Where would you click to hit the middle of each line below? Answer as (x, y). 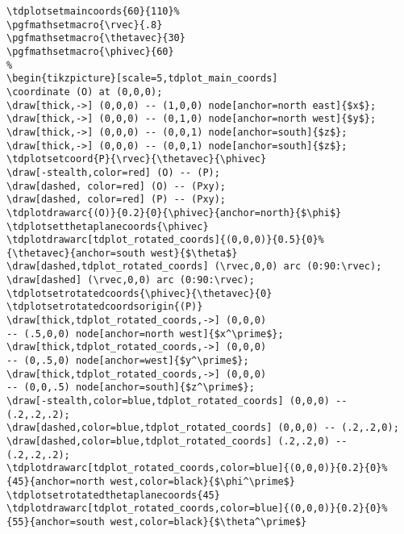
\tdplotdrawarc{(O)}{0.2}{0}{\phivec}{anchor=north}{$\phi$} (174, 213)
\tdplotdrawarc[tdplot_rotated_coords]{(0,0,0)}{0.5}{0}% (165, 240)
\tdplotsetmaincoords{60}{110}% (93, 11)
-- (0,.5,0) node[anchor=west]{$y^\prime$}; (128, 361)
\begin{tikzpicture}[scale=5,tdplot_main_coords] (142, 79)
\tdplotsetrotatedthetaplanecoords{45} (113, 495)
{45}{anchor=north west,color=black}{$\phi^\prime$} (151, 481)
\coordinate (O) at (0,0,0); (85, 92)
